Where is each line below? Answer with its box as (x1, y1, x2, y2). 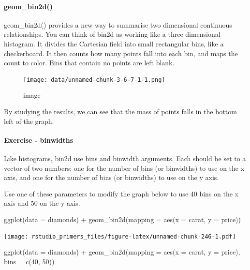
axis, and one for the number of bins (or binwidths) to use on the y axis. (4, 172, 219, 182)
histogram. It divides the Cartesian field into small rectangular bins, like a (4, 38, 224, 48)
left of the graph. (4, 116, 54, 126)
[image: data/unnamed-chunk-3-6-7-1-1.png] (23, 76, 165, 83)
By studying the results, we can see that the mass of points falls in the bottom (4, 106, 237, 117)
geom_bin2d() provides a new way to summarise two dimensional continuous (4, 19, 232, 30)
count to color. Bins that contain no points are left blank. (4, 58, 175, 68)
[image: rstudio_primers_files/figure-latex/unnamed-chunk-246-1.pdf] (4, 233, 236, 240)
